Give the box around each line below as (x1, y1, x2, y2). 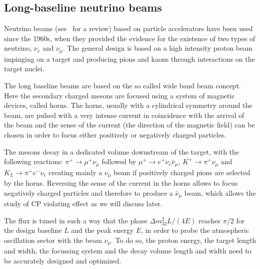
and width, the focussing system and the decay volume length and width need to (4, 245, 251, 256)
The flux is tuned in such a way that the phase (4, 215, 147, 225)
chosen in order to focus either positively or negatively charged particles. (4, 129, 226, 140)
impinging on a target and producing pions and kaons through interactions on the (4, 53, 255, 64)
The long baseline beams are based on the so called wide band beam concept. (4, 80, 241, 91)
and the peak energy (71, 225, 134, 235)
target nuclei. (4, 63, 44, 74)
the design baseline (4, 225, 62, 235)
